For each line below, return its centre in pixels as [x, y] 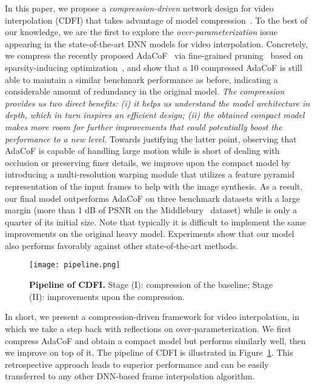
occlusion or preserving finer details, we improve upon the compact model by [148, 162]
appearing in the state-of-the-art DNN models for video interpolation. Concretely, [156, 43]
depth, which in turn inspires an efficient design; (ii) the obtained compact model [155, 115]
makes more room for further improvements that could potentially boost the [144, 126]
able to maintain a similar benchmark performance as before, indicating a [141, 79]
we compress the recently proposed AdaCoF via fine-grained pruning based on [154, 55]
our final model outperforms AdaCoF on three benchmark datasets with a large [153, 198]
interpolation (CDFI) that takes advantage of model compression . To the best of [156, 20]
